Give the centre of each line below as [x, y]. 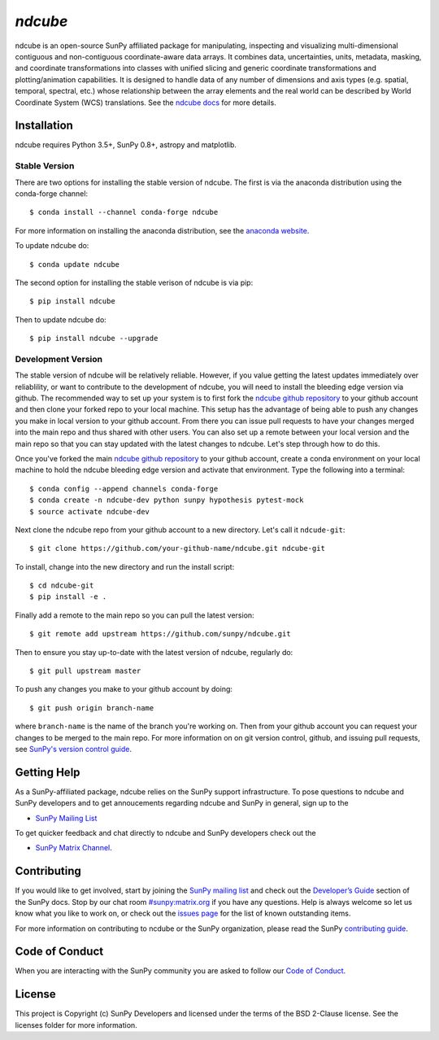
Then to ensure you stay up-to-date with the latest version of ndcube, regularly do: [154, 652]
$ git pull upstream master [85, 671]
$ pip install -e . [68, 597]
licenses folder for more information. [76, 1025]
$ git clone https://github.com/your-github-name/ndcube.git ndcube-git [177, 548]
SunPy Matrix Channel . [74, 848]
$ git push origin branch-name [92, 708]
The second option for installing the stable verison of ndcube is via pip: [134, 282]
